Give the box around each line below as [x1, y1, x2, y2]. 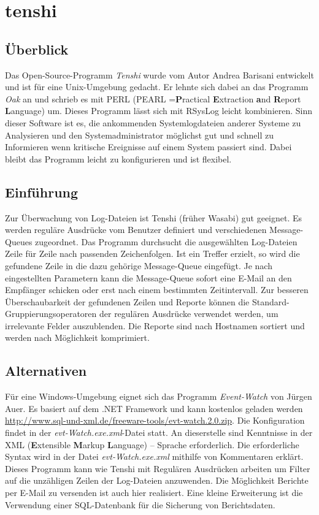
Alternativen [5, 361, 87, 380]
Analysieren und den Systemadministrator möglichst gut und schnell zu [5, 128, 274, 141]
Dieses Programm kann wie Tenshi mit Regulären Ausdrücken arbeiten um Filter [5, 462, 310, 475]
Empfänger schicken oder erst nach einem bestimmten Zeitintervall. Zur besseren [5, 283, 309, 296]
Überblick [5, 39, 69, 58]
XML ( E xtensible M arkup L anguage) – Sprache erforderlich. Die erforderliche [5, 438, 299, 451]
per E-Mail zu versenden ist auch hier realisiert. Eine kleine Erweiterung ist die [5, 486, 303, 499]
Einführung [5, 182, 79, 201]
